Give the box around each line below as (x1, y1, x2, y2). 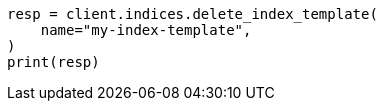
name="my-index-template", (40, 22, 252, 38)
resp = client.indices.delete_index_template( (7, 6, 378, 22)
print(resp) (7, 54, 100, 70)
